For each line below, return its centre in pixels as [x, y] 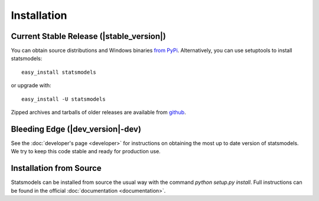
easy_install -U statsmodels [64, 99]
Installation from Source [56, 168]
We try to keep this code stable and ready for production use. [86, 151]
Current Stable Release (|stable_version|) [89, 36]
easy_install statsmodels [59, 72]
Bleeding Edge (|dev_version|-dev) [76, 129]
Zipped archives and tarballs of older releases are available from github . [98, 113]
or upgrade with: [31, 85]
